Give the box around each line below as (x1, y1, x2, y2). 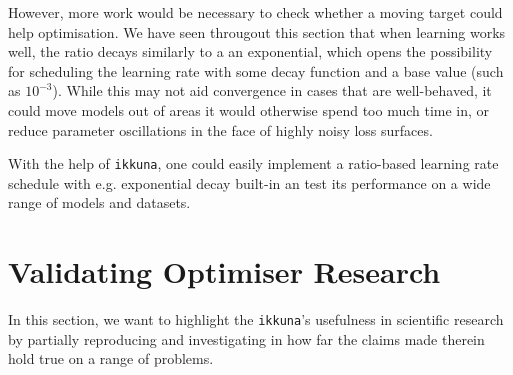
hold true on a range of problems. (8, 348, 214, 369)
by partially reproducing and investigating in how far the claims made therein (8, 328, 485, 349)
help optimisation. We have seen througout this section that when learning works (8, 21, 506, 42)
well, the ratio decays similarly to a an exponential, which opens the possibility (8, 41, 493, 62)
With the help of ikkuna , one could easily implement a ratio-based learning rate (8, 153, 499, 174)
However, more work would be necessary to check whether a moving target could (8, 2, 503, 22)
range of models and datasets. (8, 192, 191, 213)
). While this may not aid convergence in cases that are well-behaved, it (52, 80, 492, 101)
